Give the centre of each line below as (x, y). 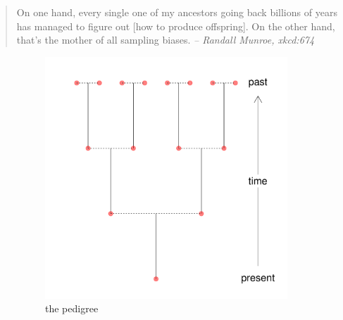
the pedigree (72, 308)
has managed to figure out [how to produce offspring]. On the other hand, (176, 26)
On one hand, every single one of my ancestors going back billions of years (177, 12)
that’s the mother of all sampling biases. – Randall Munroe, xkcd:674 (166, 40)
